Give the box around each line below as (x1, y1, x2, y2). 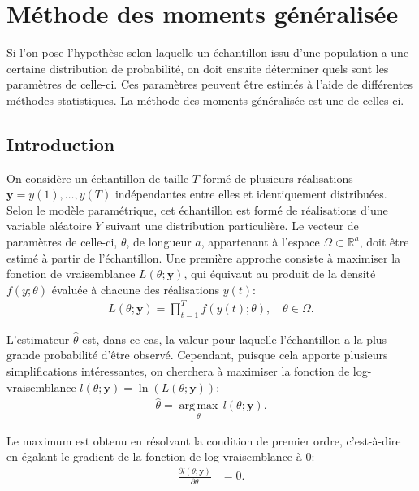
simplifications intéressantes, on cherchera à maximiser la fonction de (6, 362, 350, 379)
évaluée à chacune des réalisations (51, 280, 220, 298)
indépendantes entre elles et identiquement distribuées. (114, 185, 387, 202)
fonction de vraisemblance (6, 265, 136, 282)
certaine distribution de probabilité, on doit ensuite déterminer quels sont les (6, 59, 389, 76)
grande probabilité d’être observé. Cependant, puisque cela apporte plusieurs (6, 346, 388, 363)
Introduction (6, 131, 115, 156)
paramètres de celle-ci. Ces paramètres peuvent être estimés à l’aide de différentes (6, 76, 413, 93)
